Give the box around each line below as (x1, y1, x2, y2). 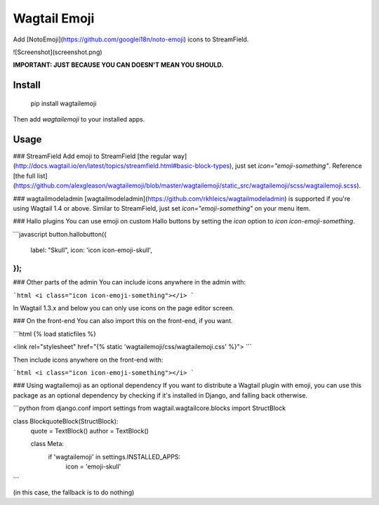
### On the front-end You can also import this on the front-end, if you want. (13, 317, 233, 325)
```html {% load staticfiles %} (13, 329, 96, 338)
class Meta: (30, 440, 65, 448)
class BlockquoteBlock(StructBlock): (13, 417, 119, 425)
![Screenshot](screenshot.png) (13, 48, 102, 56)
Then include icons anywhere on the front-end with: (13, 355, 164, 364)
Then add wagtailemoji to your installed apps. (13, 115, 145, 124)
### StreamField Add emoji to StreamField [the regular (13, 152, 171, 161)
